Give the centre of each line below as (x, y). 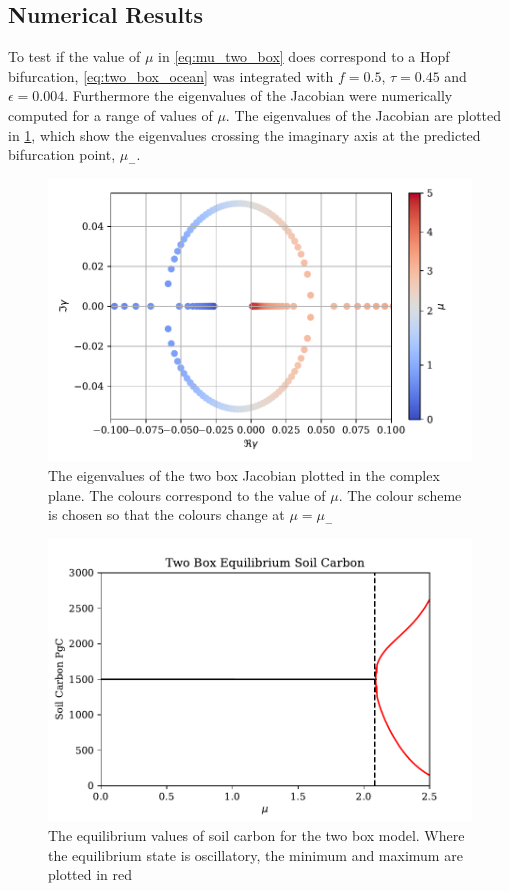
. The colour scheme (400, 494)
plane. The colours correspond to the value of (187, 494)
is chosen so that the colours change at (166, 514)
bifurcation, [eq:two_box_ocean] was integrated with (171, 75)
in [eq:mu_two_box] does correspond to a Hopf (304, 56)
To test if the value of (74, 56)
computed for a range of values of (110, 114)
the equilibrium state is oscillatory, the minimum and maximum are (255, 854)
